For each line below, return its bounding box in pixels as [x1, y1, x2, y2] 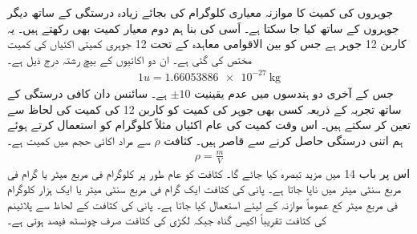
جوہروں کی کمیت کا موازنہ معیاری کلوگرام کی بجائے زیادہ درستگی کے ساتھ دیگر [7, 4, 394, 20]
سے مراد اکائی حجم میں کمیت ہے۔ [7, 131, 151, 148]
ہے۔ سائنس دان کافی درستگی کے [7, 84, 168, 101]
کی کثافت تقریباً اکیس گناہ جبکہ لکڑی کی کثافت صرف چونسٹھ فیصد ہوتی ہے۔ [7, 212, 326, 228]
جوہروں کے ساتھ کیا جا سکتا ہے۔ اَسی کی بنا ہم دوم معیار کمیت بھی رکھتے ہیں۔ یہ [7, 19, 399, 36]
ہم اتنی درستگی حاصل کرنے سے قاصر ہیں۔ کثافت [164, 131, 403, 148]
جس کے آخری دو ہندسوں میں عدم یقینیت [194, 84, 394, 101]
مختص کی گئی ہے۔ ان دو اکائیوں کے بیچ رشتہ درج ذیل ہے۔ [7, 50, 252, 67]
